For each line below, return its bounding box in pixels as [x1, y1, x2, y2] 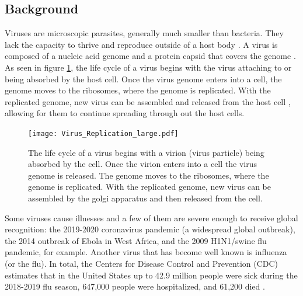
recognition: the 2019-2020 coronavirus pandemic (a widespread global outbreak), [5, 223, 295, 235]
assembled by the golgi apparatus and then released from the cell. [28, 191, 263, 204]
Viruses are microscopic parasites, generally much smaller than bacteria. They [5, 27, 284, 39]
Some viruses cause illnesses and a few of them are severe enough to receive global [5, 211, 298, 224]
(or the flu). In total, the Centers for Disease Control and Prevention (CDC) [5, 257, 278, 269]
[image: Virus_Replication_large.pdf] [28, 129, 179, 138]
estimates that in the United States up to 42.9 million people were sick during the [5, 269, 298, 281]
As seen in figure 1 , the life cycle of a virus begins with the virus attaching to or [5, 61, 292, 73]
